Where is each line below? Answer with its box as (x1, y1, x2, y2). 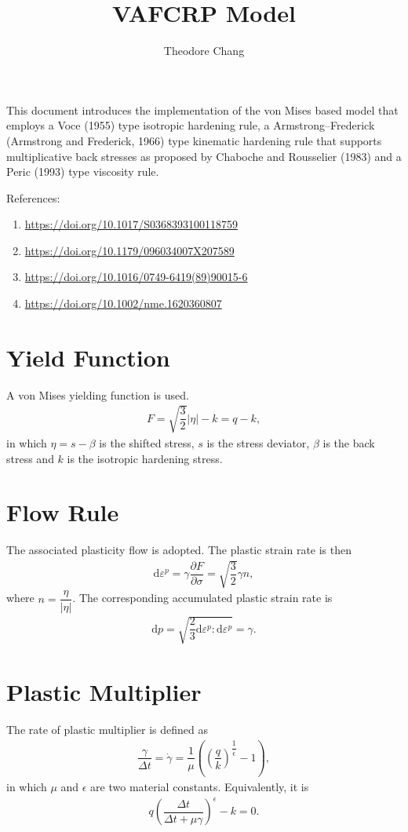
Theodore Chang (163, 42, 245, 59)
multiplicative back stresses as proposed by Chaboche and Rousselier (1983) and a (6, 148, 402, 164)
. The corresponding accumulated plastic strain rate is (72, 589, 333, 606)
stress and (6, 450, 54, 466)
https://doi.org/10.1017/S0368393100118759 (24, 216, 239, 232)
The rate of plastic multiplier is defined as (6, 721, 208, 738)
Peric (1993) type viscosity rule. (6, 163, 159, 180)
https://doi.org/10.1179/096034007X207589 (24, 242, 235, 258)
